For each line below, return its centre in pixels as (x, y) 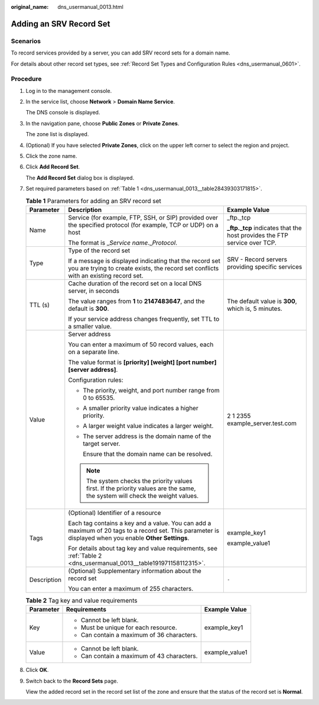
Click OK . (37, 670)
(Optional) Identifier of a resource (115, 513)
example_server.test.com (262, 423)
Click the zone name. (51, 156)
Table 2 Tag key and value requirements (82, 601)
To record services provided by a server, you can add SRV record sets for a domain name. (121, 53)
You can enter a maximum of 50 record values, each (141, 345)
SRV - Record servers (257, 259)
